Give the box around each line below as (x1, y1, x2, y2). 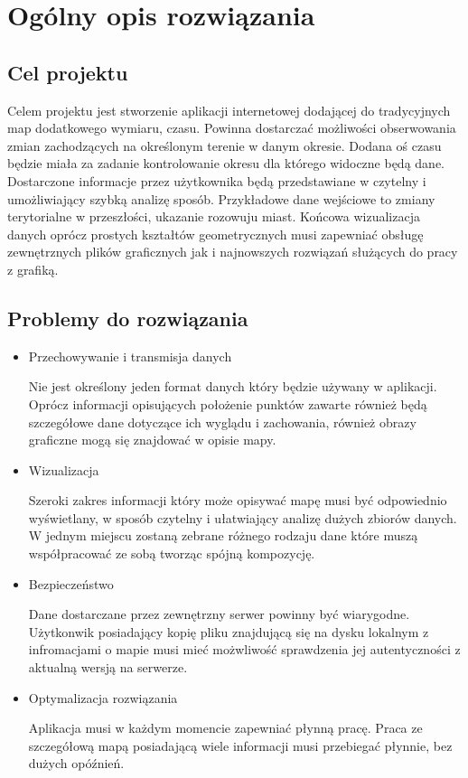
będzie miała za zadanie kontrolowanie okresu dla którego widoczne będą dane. (7, 154, 445, 173)
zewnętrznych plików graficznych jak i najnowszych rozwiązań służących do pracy (7, 242, 458, 261)
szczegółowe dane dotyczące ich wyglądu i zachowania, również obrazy (28, 412, 417, 431)
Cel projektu (7, 58, 128, 86)
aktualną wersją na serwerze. (28, 658, 188, 677)
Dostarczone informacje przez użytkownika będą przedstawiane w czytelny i (7, 171, 426, 190)
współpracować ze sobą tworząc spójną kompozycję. (28, 544, 315, 563)
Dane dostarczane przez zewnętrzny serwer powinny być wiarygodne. (28, 605, 410, 623)
